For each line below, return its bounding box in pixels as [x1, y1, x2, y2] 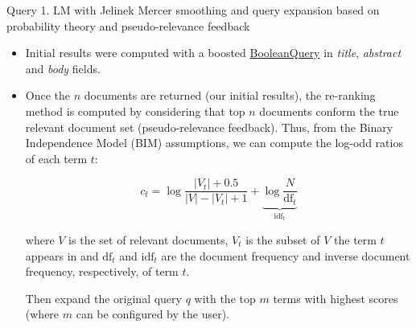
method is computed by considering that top [25, 102, 245, 119]
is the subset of [245, 231, 320, 248]
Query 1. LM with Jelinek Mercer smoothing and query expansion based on [6, 2, 380, 18]
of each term [25, 150, 88, 166]
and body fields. [25, 59, 101, 76]
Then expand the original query [25, 289, 182, 306]
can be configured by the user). [76, 305, 230, 322]
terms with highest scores [273, 289, 398, 306]
